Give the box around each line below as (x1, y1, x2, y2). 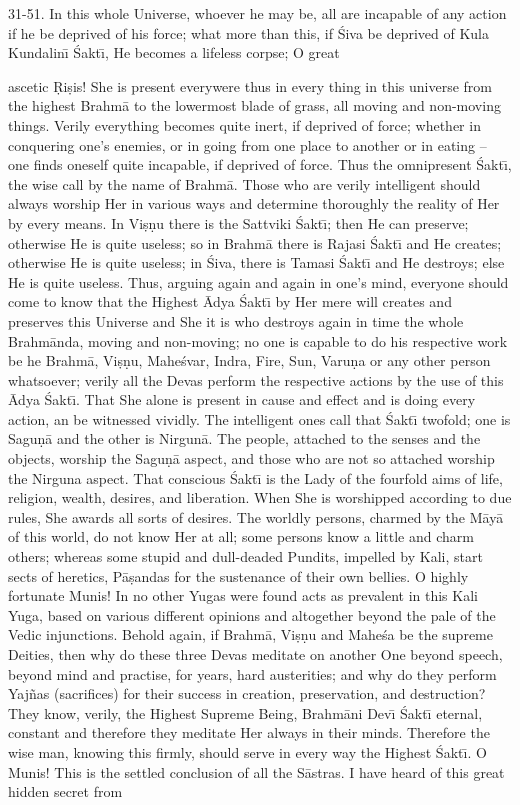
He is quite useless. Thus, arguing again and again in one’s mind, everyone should (8, 271, 509, 292)
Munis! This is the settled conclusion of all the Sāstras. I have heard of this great (8, 761, 505, 782)
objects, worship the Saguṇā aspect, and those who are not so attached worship (8, 448, 495, 469)
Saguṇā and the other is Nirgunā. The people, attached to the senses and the (8, 428, 481, 449)
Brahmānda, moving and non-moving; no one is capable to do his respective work (8, 330, 508, 351)
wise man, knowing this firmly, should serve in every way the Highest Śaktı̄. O (8, 741, 487, 762)
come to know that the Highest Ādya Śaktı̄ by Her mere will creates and (8, 291, 452, 312)
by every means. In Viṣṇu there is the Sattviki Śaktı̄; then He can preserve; (8, 212, 469, 233)
